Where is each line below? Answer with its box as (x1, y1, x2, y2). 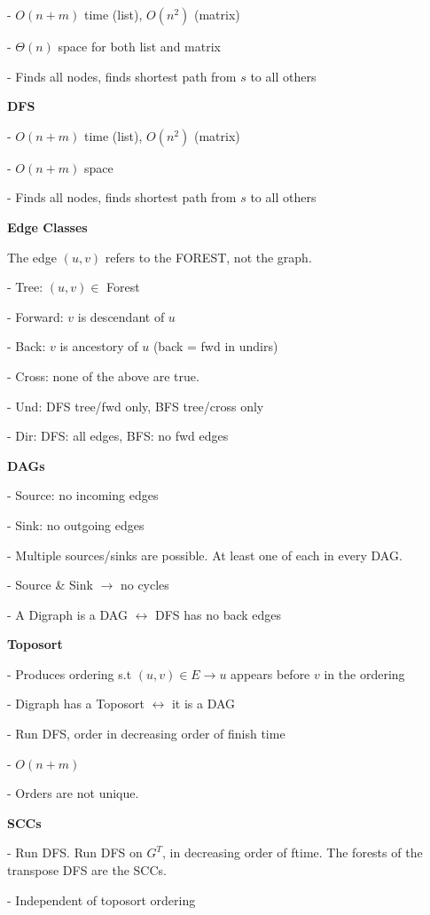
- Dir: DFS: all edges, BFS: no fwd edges (7, 426, 229, 445)
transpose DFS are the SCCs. (7, 861, 167, 880)
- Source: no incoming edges (7, 486, 159, 504)
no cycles (120, 575, 169, 594)
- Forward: (7, 307, 64, 325)
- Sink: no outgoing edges (7, 515, 145, 534)
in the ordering (324, 664, 405, 683)
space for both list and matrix (58, 37, 221, 55)
